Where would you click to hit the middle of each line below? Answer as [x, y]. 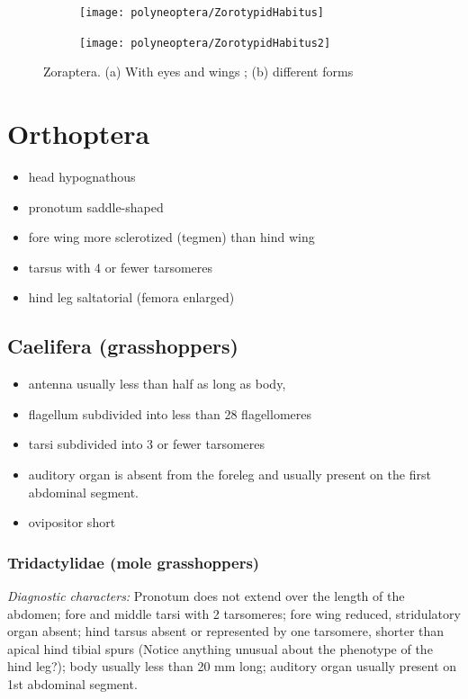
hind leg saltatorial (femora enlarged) [131, 297]
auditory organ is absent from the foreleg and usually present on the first [229, 474]
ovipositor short [72, 522]
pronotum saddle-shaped [96, 206]
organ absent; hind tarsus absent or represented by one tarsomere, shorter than [226, 631]
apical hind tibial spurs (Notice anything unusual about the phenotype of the [220, 648]
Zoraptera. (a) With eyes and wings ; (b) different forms [198, 72]
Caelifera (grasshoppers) [123, 346]
